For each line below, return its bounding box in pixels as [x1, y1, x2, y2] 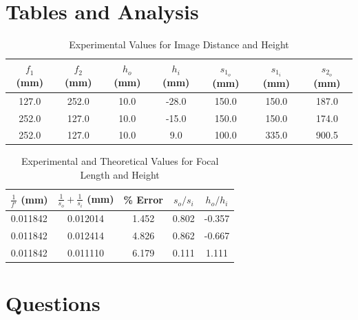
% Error [123, 192, 163, 207]
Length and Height [80, 168, 160, 182]
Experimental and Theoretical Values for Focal [21, 154, 219, 168]
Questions [6, 289, 101, 317]
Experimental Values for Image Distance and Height [69, 37, 289, 52]
